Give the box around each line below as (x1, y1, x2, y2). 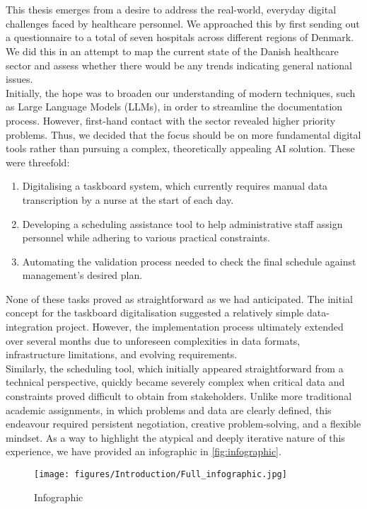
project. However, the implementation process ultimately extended (56, 319, 344, 334)
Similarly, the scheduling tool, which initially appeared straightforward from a (6, 360, 344, 375)
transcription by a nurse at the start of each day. (22, 192, 234, 207)
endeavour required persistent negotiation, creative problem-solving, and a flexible (6, 416, 361, 431)
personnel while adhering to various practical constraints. (22, 230, 270, 245)
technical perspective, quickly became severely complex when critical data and (6, 374, 345, 389)
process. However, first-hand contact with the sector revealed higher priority (6, 113, 336, 127)
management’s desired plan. (22, 268, 143, 282)
